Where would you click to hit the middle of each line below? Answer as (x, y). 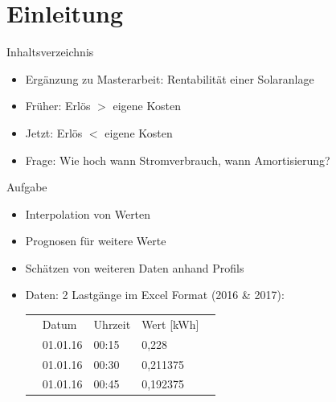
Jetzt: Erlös (54, 132)
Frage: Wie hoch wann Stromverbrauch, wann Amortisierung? (178, 160)
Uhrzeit (112, 324)
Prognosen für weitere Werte (96, 241)
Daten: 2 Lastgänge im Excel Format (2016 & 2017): (155, 295)
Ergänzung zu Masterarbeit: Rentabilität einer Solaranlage (170, 78)
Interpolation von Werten (88, 213)
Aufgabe (27, 187)
